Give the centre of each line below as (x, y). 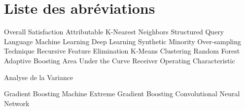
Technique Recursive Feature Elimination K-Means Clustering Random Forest (122, 51)
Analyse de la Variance (39, 77)
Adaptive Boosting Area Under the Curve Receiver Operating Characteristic (120, 60)
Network (17, 103)
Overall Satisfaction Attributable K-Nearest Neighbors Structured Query (114, 32)
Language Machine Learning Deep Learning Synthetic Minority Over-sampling (123, 41)
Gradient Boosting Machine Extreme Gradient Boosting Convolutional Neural (122, 94)
